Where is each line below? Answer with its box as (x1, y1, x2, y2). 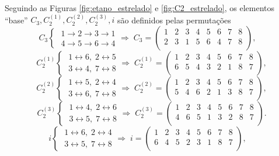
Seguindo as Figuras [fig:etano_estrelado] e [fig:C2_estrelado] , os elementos (5, 2, 275, 13)
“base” (5, 13, 28, 26)
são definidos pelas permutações (117, 13, 231, 26)
